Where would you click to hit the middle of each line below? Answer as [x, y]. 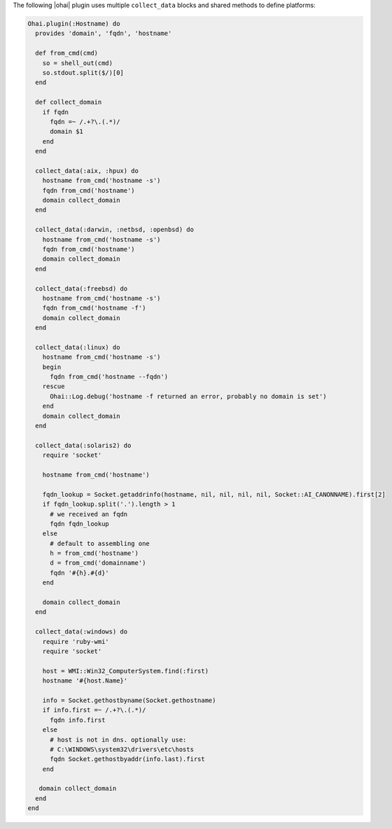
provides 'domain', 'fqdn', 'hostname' [104, 34]
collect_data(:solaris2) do [83, 445]
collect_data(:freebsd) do [82, 288]
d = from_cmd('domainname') [98, 563]
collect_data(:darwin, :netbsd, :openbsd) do [114, 230]
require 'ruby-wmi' [76, 642]
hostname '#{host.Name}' [85, 681]
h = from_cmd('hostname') [94, 553]
